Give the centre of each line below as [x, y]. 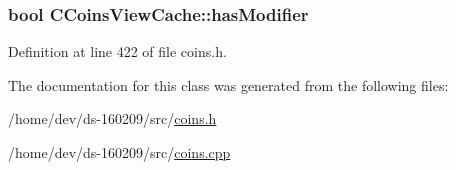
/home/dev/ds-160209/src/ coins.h [112, 118]
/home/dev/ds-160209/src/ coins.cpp [119, 152]
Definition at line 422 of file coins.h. [117, 51]
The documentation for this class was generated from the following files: [228, 84]
